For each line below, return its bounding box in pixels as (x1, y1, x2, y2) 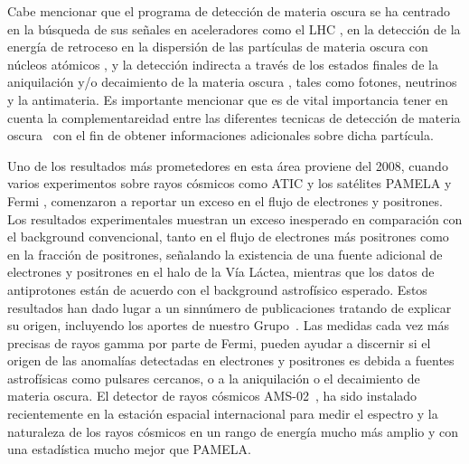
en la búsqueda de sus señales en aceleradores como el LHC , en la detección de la (7, 19, 461, 38)
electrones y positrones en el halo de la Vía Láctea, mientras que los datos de (7, 262, 435, 281)
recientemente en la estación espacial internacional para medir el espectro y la (7, 404, 438, 423)
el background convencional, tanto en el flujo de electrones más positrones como (7, 227, 449, 246)
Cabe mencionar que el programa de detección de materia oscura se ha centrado (7, 2, 450, 20)
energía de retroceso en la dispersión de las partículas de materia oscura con (7, 37, 428, 56)
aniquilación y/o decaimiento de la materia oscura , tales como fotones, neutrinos (7, 72, 457, 91)
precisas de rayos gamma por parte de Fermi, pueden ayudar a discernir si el (7, 333, 431, 352)
